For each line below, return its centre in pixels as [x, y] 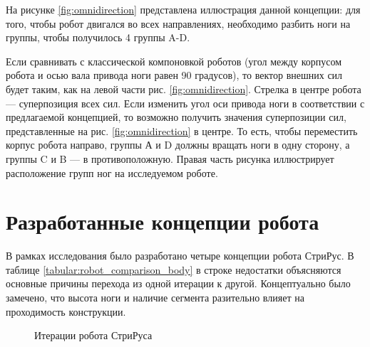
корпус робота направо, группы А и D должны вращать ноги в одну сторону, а [178, 145]
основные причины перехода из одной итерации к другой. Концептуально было [178, 283]
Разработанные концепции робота [163, 221]
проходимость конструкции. [66, 311]
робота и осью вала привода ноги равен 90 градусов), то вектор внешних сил [174, 75]
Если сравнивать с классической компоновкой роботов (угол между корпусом [174, 61]
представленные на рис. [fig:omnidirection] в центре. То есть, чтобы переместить [182, 130]
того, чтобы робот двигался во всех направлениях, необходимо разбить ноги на [178, 23]
